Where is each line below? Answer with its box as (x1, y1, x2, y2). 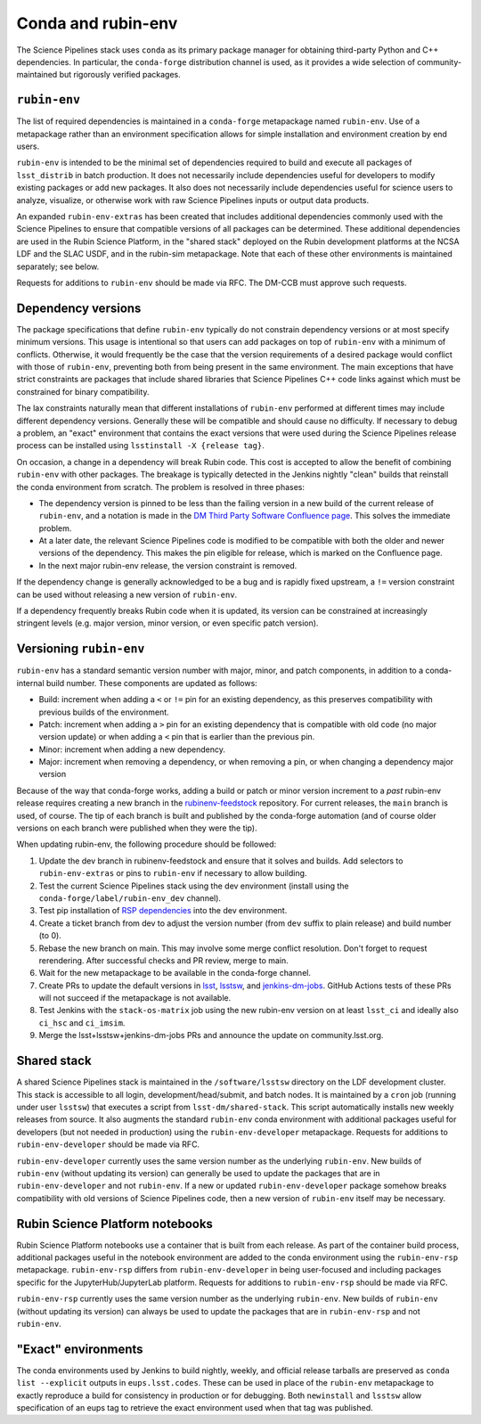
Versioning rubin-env (16, 642, 145, 657)
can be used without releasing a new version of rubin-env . (16, 589, 238, 600)
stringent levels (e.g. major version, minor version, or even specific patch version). (16, 618, 319, 628)
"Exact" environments (16, 1341, 143, 1356)
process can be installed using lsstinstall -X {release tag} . (16, 440, 265, 451)
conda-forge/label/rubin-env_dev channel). (38, 892, 222, 904)
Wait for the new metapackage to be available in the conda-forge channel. (38, 968, 312, 978)
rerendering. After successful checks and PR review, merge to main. (38, 954, 289, 966)
